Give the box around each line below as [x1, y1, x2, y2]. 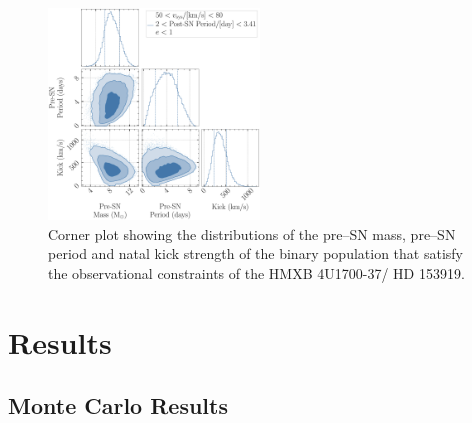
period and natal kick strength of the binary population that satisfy [48, 243, 463, 264]
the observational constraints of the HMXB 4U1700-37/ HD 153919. [48, 262, 465, 283]
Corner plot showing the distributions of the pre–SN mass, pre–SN [48, 223, 456, 244]
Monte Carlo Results [8, 390, 228, 421]
